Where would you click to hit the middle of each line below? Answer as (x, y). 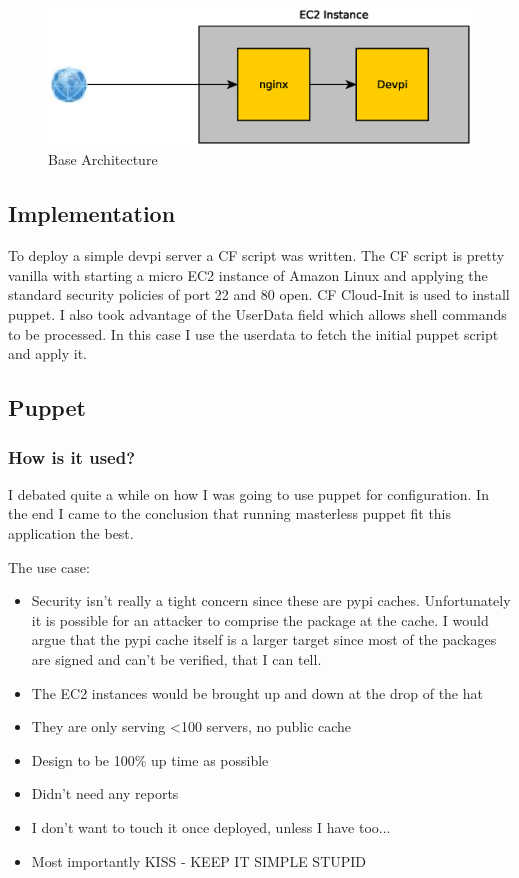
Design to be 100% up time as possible (150, 759)
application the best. (71, 533)
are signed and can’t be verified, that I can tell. (176, 658)
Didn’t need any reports (105, 793)
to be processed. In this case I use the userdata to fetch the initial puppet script (253, 333)
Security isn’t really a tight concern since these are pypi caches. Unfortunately (271, 600)
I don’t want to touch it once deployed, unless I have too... (211, 826)
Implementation (92, 213)
